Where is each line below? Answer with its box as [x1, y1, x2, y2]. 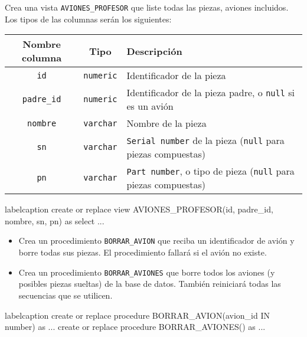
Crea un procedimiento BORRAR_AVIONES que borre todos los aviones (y [18, 266, 275, 278]
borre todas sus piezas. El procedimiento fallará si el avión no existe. [18, 246, 267, 259]
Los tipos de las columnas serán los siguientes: [5, 12, 172, 25]
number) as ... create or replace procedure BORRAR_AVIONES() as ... [5, 320, 266, 333]
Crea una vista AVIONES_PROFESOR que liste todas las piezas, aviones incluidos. [5, 1, 289, 13]
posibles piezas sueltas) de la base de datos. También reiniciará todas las [18, 277, 281, 290]
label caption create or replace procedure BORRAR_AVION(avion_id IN [5, 309, 270, 321]
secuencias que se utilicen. [18, 289, 113, 301]
